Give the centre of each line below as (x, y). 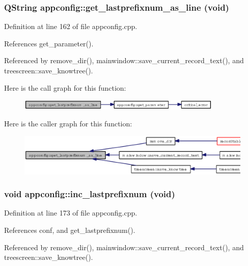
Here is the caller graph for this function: (68, 124)
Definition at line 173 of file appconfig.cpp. (71, 213)
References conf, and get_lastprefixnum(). (70, 230)
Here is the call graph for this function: (65, 87)
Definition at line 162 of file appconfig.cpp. (71, 26)
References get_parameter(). (49, 43)
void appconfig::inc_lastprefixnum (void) (90, 194)
